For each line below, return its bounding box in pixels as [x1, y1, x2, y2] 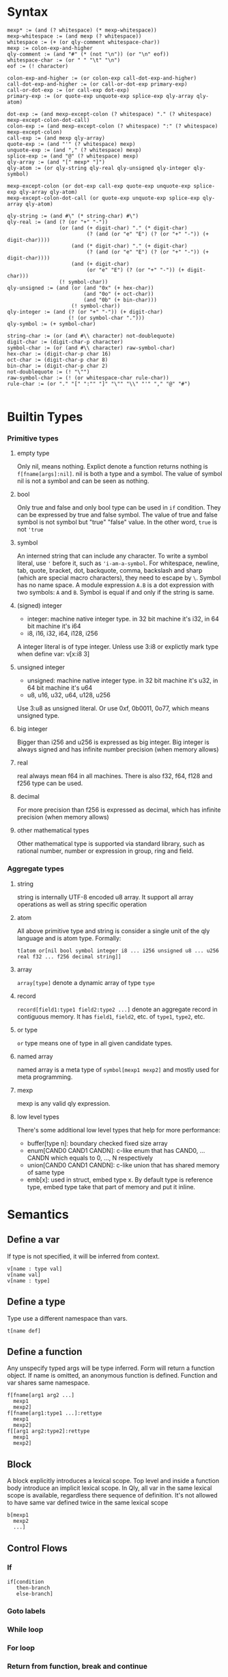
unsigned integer [16, 663, 65, 671]
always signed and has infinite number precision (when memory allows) [16, 745, 219, 754]
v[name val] [7, 1271, 41, 1278]
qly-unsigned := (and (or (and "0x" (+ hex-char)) [7, 284, 154, 291]
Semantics [7, 1206, 70, 1222]
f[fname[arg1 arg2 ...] [7, 1392, 75, 1399]
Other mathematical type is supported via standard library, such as [16, 840, 205, 848]
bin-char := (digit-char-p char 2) [7, 362, 109, 369]
